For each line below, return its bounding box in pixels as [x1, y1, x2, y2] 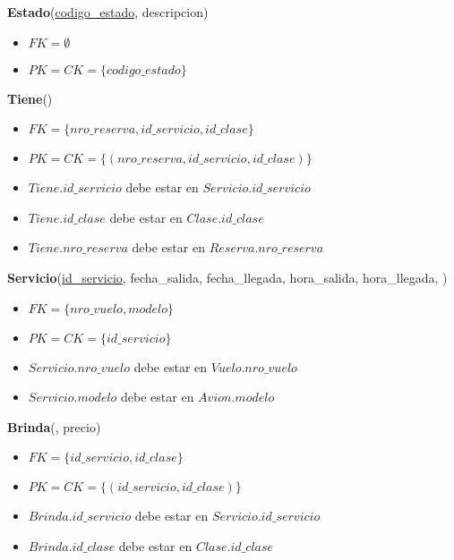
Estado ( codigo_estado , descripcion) [7, 3, 209, 21]
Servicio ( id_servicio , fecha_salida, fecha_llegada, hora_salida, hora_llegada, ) [7, 267, 448, 286]
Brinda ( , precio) [7, 417, 101, 436]
